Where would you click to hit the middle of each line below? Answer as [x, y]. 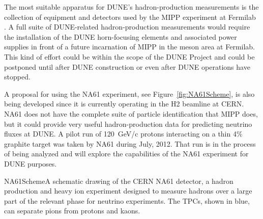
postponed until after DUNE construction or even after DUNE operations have [127, 66]
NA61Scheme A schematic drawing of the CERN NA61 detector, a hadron [119, 181]
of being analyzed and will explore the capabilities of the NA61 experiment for [126, 154]
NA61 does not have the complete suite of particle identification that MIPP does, [131, 113]
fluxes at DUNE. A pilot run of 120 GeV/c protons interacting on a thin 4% [123, 134]
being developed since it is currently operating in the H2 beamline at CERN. [124, 104]
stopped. [17, 77]
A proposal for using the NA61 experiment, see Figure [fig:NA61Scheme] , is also [129, 93]
